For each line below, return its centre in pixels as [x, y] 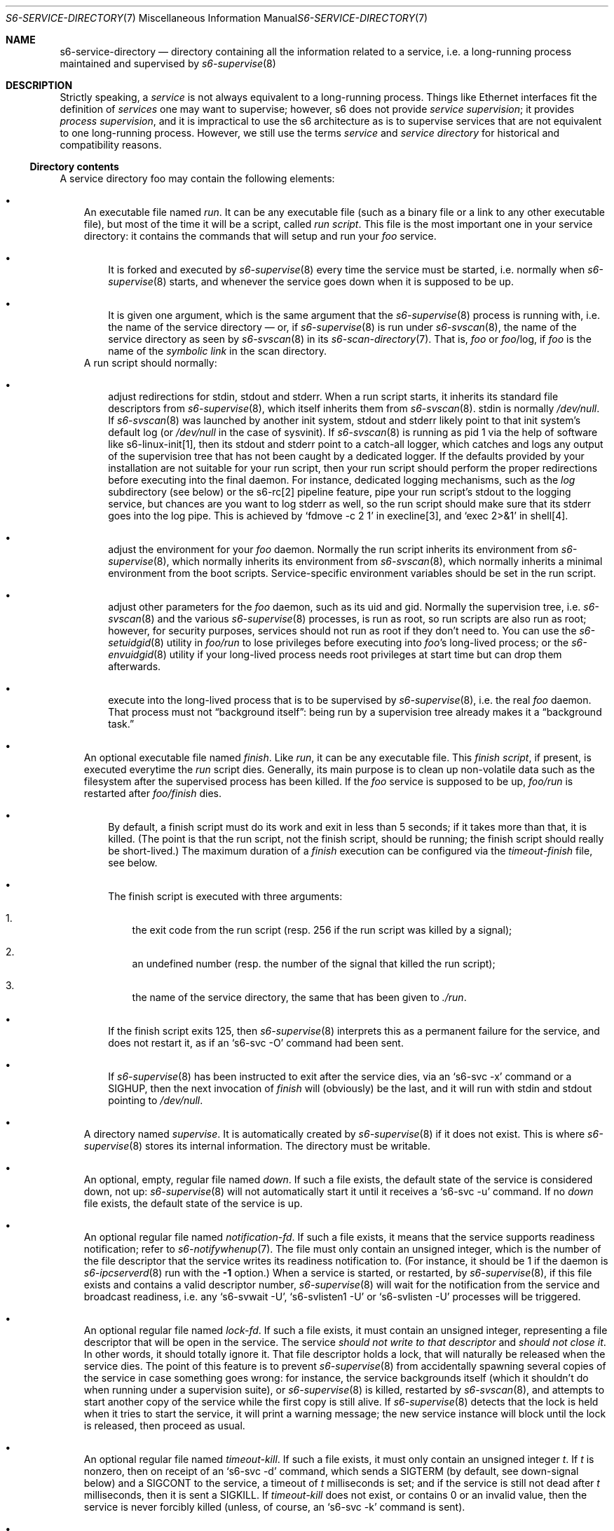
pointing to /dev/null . [156, 1100]
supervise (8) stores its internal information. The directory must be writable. [257, 1146]
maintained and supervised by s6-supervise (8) [168, 63]
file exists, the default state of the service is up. [193, 1203]
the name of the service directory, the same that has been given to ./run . [299, 997]
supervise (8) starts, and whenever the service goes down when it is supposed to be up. [311, 281]
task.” [121, 724]
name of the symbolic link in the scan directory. [218, 351]
